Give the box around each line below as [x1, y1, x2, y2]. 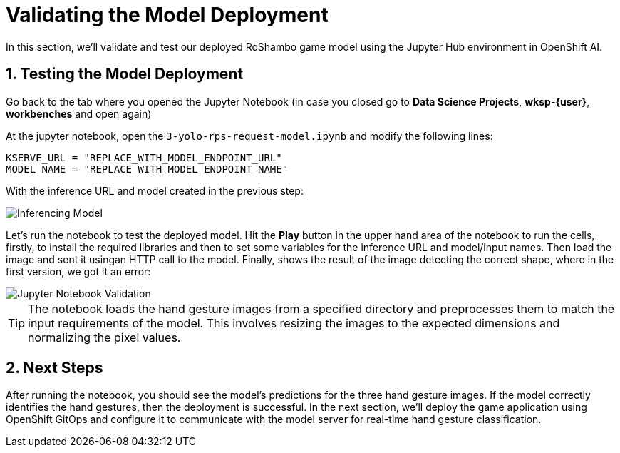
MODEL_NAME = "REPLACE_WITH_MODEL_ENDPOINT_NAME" [6, 163, 289, 175]
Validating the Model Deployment [6, 3, 329, 27]
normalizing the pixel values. [28, 330, 181, 345]
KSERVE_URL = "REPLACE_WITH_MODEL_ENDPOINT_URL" [6, 151, 282, 163]
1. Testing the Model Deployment [6, 65, 244, 83]
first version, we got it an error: [6, 265, 151, 278]
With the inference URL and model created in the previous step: [6, 184, 304, 197]
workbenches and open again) [6, 107, 152, 120]
